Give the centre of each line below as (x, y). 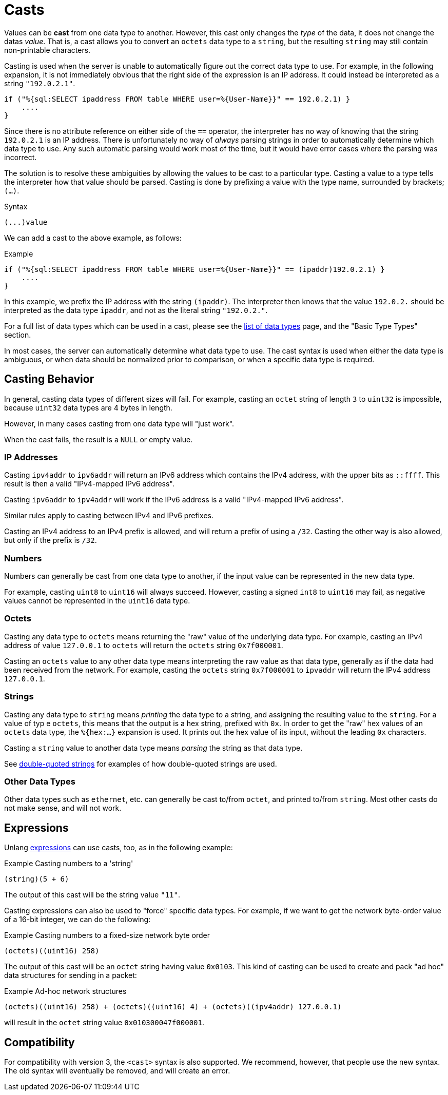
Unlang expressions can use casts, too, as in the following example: (119, 848)
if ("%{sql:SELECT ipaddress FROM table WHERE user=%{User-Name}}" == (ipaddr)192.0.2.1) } (194, 269)
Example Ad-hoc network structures (65, 991)
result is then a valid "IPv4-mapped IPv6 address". (89, 484)
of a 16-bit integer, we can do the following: (77, 920)
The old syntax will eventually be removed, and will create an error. (117, 1071)
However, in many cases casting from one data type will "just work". (119, 423)
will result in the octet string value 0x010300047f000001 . (104, 1023)
